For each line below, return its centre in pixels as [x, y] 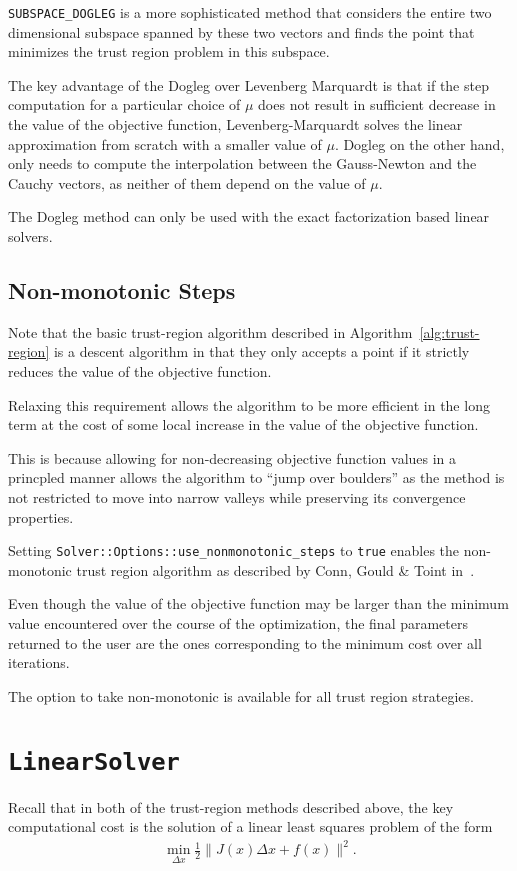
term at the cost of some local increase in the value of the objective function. [243, 424]
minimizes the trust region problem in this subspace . [169, 51]
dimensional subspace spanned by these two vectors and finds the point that [241, 31]
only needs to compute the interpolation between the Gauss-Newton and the [242, 163]
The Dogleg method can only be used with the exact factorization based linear [249, 216]
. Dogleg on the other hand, [419, 143]
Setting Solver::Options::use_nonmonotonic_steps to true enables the [234, 550]
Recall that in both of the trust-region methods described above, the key [231, 806]
